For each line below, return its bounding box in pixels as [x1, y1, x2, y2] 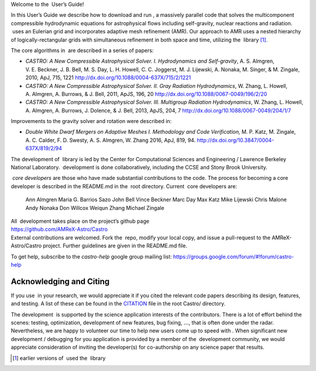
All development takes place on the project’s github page [11, 217, 149, 224]
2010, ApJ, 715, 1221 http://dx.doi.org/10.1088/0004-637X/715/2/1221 [25, 74, 191, 81]
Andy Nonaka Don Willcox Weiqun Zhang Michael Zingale [25, 204, 164, 211]
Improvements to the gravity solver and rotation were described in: [11, 118, 172, 125]
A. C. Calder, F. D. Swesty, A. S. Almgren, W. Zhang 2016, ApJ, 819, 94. [25, 137, 196, 144]
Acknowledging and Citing [11, 276, 110, 287]
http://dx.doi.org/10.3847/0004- [197, 137, 274, 144]
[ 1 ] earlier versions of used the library [12, 355, 106, 362]
